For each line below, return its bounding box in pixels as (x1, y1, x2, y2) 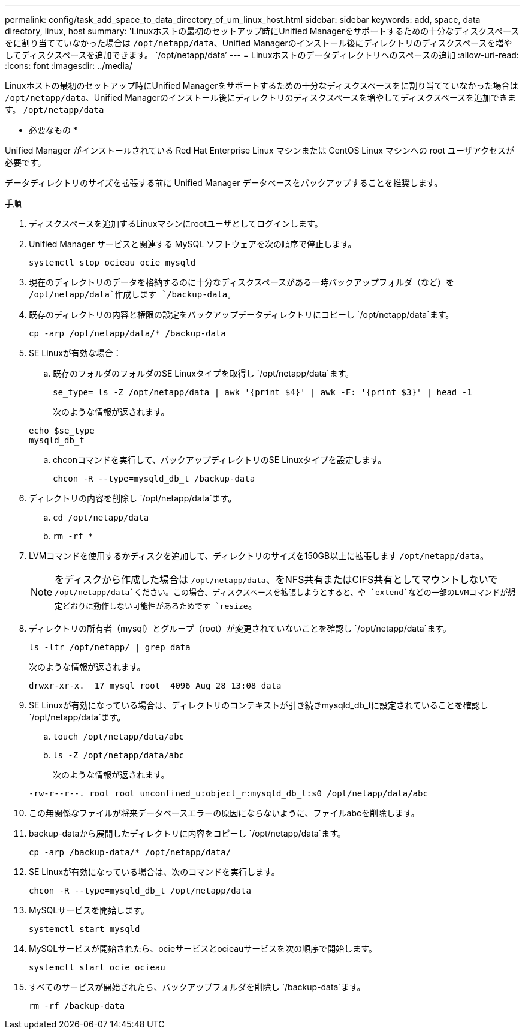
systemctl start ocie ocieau (29, 963, 165, 972)
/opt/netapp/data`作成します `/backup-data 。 (29, 289, 236, 299)
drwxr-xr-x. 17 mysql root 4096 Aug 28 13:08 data (29, 681, 282, 690)
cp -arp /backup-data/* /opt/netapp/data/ (29, 847, 231, 857)
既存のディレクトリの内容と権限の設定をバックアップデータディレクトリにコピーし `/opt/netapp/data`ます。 (29, 309, 454, 320)
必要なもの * (29, 125, 77, 135)
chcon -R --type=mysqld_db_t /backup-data (53, 474, 255, 483)
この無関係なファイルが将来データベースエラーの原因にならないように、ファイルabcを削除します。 (29, 808, 420, 818)
